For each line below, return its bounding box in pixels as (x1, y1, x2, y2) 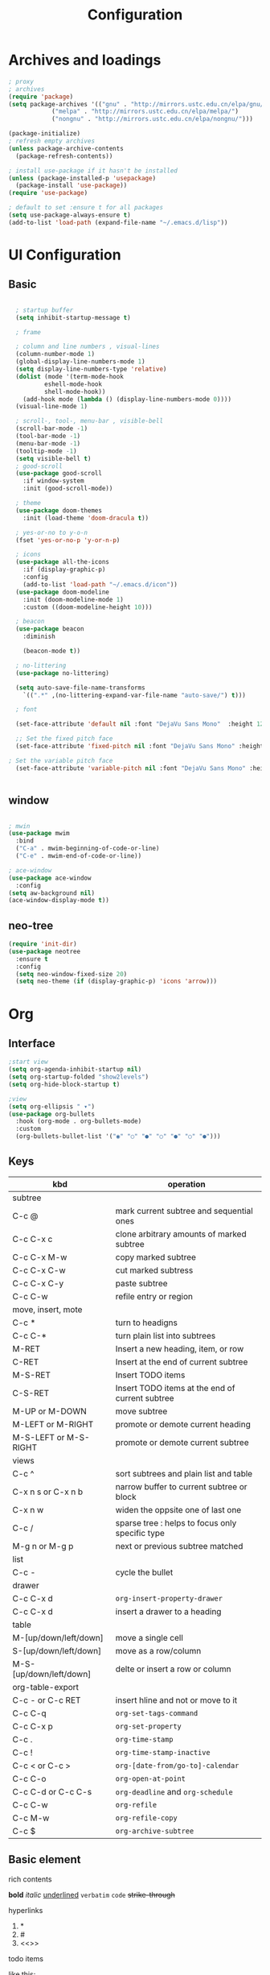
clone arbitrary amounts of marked (115, 1228, 247, 1240)
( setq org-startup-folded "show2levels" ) (8, 1073, 149, 1081)
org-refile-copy (115, 1813, 178, 1822)
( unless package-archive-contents (8, 144, 125, 152)
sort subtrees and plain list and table (115, 1468, 253, 1479)
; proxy (8, 77, 35, 85)
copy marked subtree (115, 1251, 197, 1262)
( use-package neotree (8, 947, 81, 955)
